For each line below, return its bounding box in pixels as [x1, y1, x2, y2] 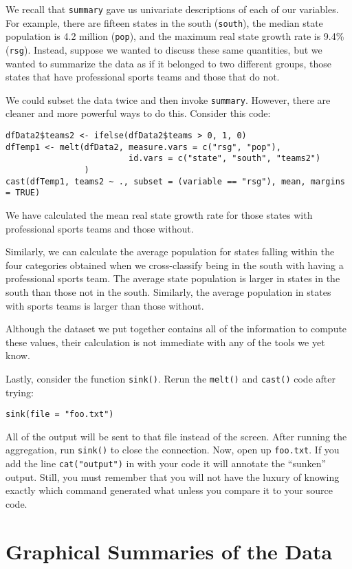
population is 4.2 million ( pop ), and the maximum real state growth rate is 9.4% [5, 29, 344, 43]
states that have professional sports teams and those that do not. [5, 69, 280, 84]
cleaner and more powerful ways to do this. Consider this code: [5, 106, 271, 120]
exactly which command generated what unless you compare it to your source [5, 483, 333, 497]
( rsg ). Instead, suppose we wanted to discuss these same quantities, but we [5, 42, 322, 56]
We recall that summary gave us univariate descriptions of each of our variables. [5, 2, 339, 16]
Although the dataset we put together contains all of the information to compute [5, 321, 347, 336]
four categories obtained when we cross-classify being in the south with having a [5, 257, 344, 272]
